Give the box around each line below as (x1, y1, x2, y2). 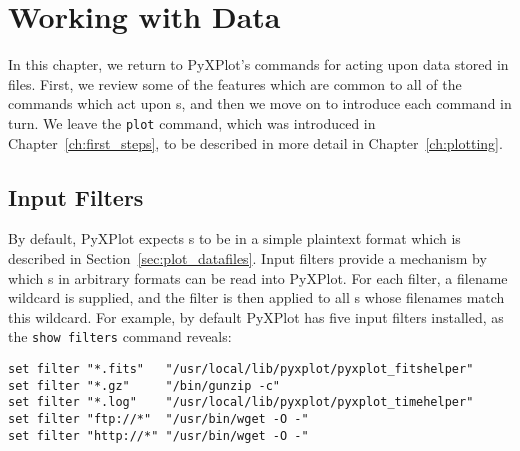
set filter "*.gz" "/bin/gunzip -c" (8, 378, 281, 393)
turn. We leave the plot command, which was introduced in (8, 112, 376, 133)
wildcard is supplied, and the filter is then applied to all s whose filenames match (8, 287, 505, 308)
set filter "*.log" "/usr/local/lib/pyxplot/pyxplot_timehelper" (8, 395, 474, 410)
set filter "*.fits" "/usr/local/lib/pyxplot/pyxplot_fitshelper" (8, 361, 474, 376)
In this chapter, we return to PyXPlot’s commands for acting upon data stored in (8, 54, 509, 75)
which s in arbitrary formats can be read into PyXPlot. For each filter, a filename (8, 267, 508, 288)
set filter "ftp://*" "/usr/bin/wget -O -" (8, 411, 309, 426)
